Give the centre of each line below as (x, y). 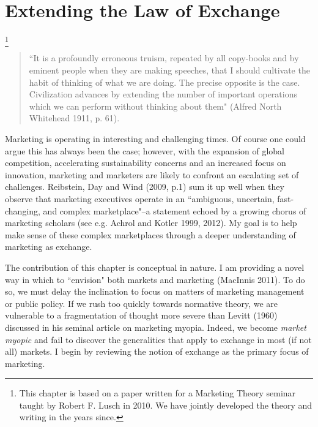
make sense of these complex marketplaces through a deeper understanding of (150, 234)
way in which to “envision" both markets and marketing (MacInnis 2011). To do (155, 279)
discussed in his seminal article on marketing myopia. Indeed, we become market (156, 327)
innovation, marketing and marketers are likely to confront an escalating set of (152, 174)
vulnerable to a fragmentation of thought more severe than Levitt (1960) (141, 315)
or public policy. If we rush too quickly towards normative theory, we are (142, 303)
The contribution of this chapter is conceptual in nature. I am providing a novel (155, 267)
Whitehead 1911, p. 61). (74, 118)
